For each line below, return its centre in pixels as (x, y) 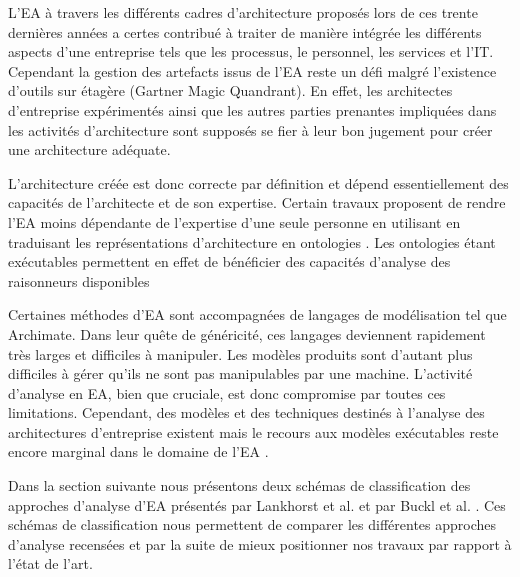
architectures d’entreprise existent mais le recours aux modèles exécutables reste (253, 431)
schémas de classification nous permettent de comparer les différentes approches (252, 524)
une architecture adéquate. (89, 149)
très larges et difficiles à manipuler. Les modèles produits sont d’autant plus (240, 353)
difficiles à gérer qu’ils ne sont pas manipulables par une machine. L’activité (240, 373)
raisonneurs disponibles (79, 280)
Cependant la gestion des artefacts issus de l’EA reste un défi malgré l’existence (252, 70)
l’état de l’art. (50, 563)
